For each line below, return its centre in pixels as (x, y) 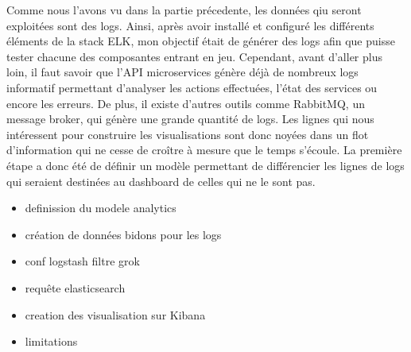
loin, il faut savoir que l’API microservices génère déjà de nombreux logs (182, 72)
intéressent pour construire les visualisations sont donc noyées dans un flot (188, 134)
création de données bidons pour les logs (123, 234)
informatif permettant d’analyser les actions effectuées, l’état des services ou (192, 87)
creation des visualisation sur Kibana (115, 314)
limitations (51, 341)
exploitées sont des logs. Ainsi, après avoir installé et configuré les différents (190, 25)
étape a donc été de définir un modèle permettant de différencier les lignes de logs (205, 165)
